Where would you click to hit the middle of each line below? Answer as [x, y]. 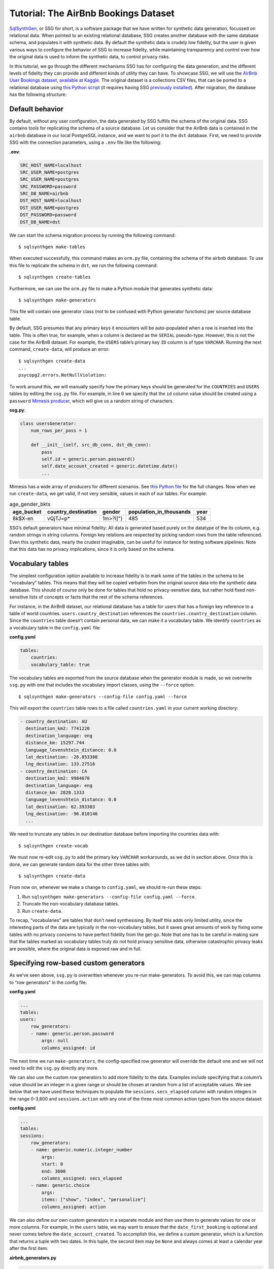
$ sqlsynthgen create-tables [55, 277]
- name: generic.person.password [72, 1033]
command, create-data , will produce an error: [60, 349]
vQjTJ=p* [59, 518]
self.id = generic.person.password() [88, 459]
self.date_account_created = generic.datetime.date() [110, 466]
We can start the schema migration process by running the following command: [93, 235]
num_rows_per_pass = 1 [59, 431]
